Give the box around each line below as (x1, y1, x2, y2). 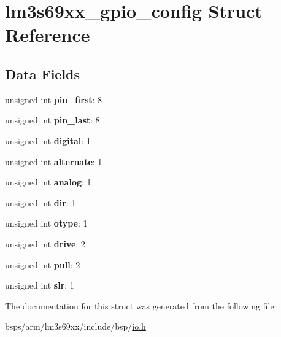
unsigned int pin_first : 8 (5, 93, 102, 106)
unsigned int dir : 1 (5, 196, 76, 209)
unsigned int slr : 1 (5, 279, 74, 292)
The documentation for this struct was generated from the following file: (5, 299, 277, 312)
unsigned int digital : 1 (5, 134, 91, 147)
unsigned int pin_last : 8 (5, 114, 100, 126)
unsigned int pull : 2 (5, 258, 80, 271)
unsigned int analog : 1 (5, 176, 91, 188)
